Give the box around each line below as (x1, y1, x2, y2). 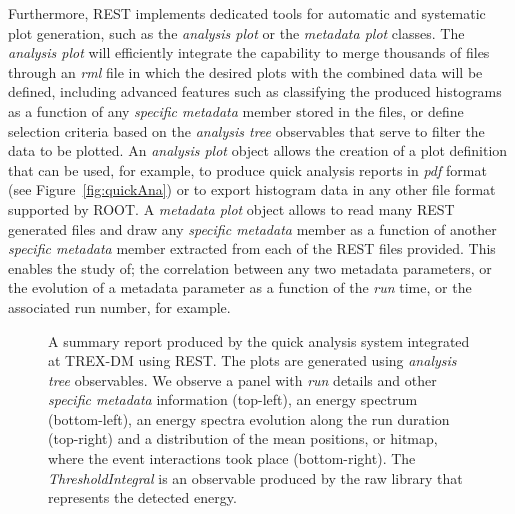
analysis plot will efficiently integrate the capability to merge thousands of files (8, 42, 490, 63)
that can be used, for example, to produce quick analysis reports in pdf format (8, 159, 487, 180)
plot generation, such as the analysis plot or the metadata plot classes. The (8, 22, 465, 43)
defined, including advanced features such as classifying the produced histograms (8, 81, 502, 102)
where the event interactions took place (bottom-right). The (48, 448, 416, 469)
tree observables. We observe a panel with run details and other (48, 369, 437, 390)
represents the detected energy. (48, 487, 237, 508)
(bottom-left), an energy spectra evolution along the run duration (48, 408, 450, 429)
